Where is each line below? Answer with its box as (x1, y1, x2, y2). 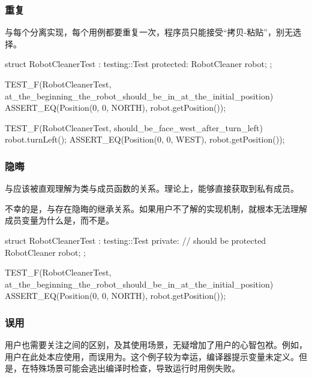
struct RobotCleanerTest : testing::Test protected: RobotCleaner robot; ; (5, 58, 272, 70)
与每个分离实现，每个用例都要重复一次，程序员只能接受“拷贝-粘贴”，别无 (5, 26, 293, 38)
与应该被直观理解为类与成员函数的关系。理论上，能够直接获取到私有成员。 (5, 182, 299, 195)
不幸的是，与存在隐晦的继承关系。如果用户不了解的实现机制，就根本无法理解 (5, 202, 307, 214)
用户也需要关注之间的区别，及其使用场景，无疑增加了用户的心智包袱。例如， (5, 338, 307, 351)
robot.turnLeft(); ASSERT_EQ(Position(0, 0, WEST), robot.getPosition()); (5, 133, 285, 146)
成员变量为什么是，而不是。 (5, 214, 114, 226)
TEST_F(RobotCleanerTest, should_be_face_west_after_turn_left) (5, 121, 263, 134)
